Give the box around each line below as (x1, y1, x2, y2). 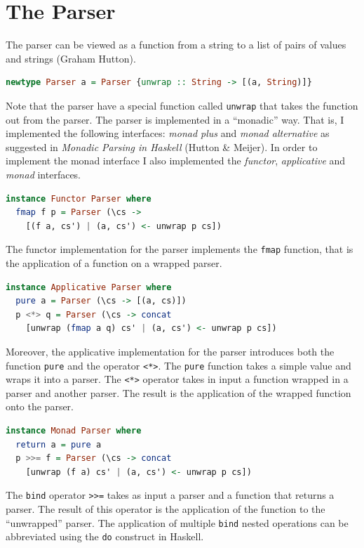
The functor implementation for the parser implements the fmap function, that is (6, 242, 353, 256)
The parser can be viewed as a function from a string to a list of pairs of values (6, 37, 346, 52)
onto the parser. (6, 399, 74, 414)
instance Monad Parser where (6, 426, 142, 436)
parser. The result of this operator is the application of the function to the (6, 502, 325, 516)
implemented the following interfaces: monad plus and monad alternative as (6, 126, 330, 141)
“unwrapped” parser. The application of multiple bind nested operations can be (6, 515, 349, 530)
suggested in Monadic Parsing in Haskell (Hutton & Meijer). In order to (6, 139, 318, 154)
